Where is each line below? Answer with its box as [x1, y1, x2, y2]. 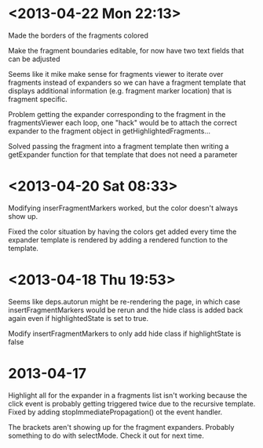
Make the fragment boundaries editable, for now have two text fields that [8, 46, 245, 55]
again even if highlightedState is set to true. [8, 313, 149, 322]
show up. [8, 211, 38, 220]
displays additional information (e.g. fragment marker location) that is [8, 86, 232, 95]
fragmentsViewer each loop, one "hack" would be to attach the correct [8, 118, 237, 127]
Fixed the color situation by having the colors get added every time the [8, 227, 237, 236]
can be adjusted [8, 54, 60, 64]
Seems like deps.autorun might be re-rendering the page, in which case [8, 297, 241, 306]
